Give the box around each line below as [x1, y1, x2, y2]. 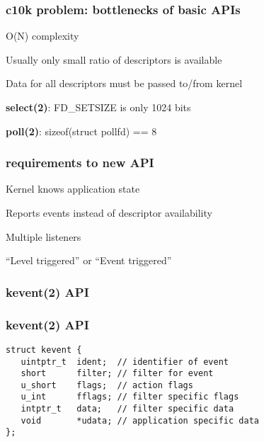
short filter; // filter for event [21, 368, 214, 379]
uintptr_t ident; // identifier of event [21, 356, 229, 367]
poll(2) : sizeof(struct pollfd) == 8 [6, 123, 157, 138]
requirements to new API [6, 154, 154, 171]
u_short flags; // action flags [21, 380, 193, 390]
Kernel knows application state [6, 181, 140, 196]
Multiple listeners [6, 229, 81, 244]
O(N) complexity [6, 28, 79, 43]
